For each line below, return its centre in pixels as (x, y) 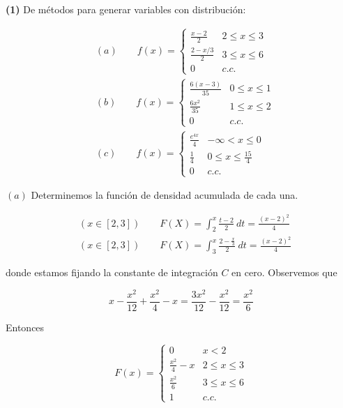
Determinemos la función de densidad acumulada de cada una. (165, 195)
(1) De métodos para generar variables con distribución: (126, 9)
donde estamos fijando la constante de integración (112, 272)
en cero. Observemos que (284, 272)
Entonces (25, 327)
